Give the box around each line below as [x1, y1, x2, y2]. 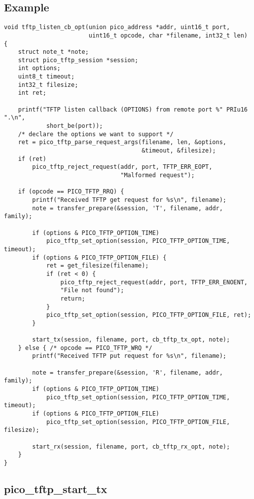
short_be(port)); [46, 122, 103, 130]
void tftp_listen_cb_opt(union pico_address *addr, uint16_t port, [4, 24, 230, 31]
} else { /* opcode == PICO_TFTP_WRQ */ [18, 344, 152, 351]
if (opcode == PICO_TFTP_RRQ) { [18, 188, 124, 195]
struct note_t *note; [18, 48, 89, 56]
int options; [18, 65, 61, 72]
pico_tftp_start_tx [4, 481, 108, 497]
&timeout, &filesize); [142, 147, 216, 154]
